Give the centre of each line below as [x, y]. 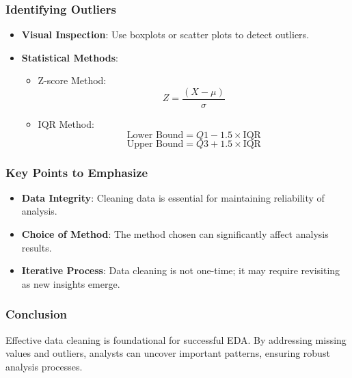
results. [37, 247]
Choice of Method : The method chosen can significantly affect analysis [175, 234]
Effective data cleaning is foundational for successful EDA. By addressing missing [176, 339]
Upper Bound [155, 144]
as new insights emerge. [71, 283]
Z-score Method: [72, 80]
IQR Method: [66, 124]
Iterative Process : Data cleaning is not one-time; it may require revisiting [181, 270]
